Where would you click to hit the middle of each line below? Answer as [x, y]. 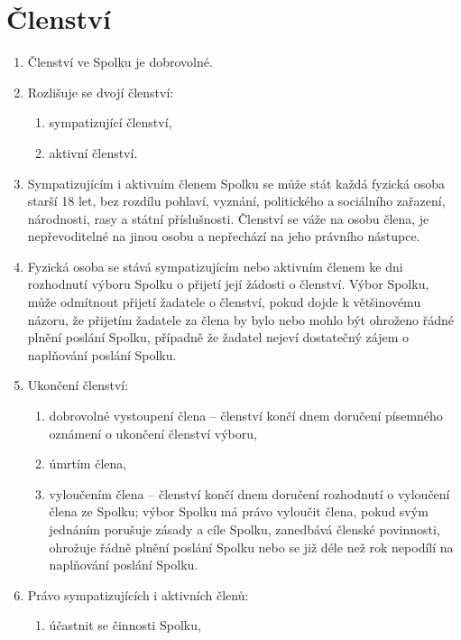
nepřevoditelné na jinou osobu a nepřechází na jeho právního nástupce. [224, 236]
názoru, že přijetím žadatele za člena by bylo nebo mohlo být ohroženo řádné [241, 319]
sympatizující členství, [111, 122]
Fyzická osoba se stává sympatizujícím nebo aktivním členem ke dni [215, 266]
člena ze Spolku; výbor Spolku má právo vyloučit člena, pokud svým [239, 511]
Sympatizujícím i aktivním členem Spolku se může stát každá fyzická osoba [236, 183]
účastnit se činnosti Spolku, [125, 625]
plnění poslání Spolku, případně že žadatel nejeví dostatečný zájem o [218, 337]
